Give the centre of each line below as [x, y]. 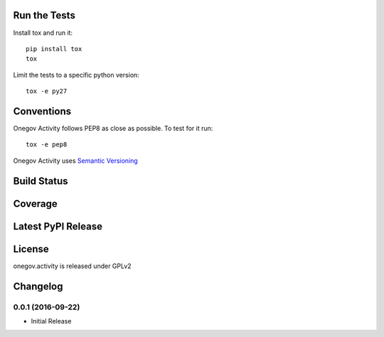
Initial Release [51, 321]
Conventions [42, 111]
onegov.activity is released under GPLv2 [72, 266]
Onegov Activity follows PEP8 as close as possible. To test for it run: [113, 128]
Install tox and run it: [43, 33]
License [31, 249]
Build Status [41, 181]
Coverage [35, 204]
